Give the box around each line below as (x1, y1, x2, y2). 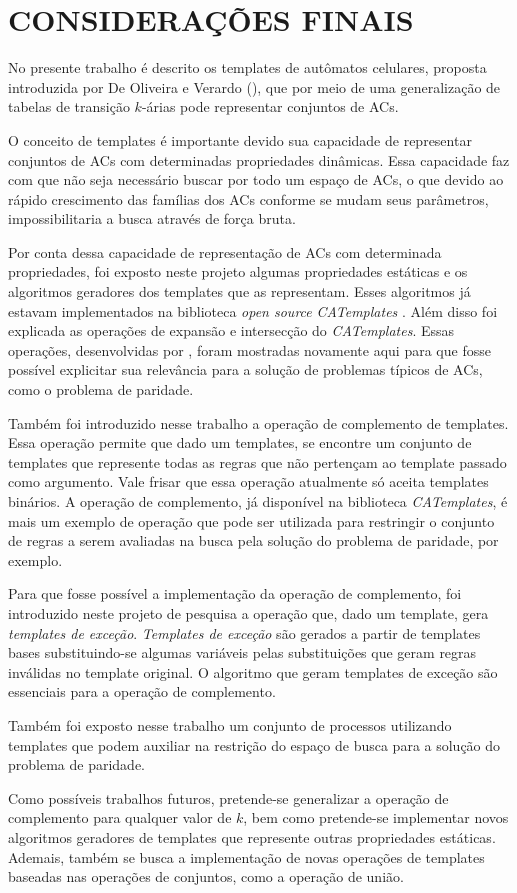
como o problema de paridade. (8, 379, 194, 400)
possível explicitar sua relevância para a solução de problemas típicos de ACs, (8, 359, 483, 380)
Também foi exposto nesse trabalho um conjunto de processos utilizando (8, 714, 452, 735)
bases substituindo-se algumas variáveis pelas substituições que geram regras (8, 642, 477, 663)
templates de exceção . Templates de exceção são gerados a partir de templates (8, 622, 481, 643)
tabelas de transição (8, 96, 130, 117)
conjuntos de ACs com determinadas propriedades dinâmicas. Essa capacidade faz (8, 149, 510, 170)
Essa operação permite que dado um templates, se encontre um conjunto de (8, 432, 472, 453)
